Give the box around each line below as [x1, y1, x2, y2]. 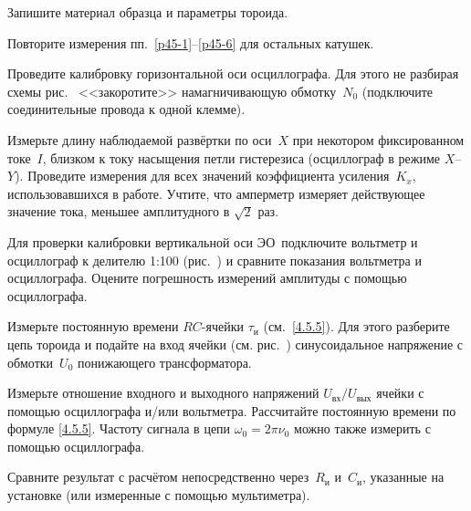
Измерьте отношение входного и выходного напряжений [7, 383, 319, 402]
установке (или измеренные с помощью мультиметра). [7, 485, 310, 505]
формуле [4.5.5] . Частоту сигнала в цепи [7, 419, 231, 438]
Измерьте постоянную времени [7, 317, 179, 336]
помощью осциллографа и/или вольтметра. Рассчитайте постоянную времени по [7, 401, 456, 420]
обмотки [7, 352, 54, 371]
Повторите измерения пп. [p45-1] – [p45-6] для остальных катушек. [7, 33, 374, 52]
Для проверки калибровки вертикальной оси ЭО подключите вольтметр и [7, 232, 418, 251]
